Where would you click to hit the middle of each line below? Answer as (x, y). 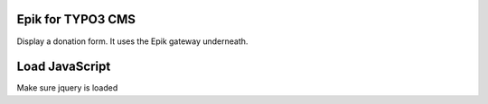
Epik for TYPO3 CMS (76, 19)
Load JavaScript (64, 67)
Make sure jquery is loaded (67, 88)
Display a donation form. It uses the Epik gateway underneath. (132, 41)
